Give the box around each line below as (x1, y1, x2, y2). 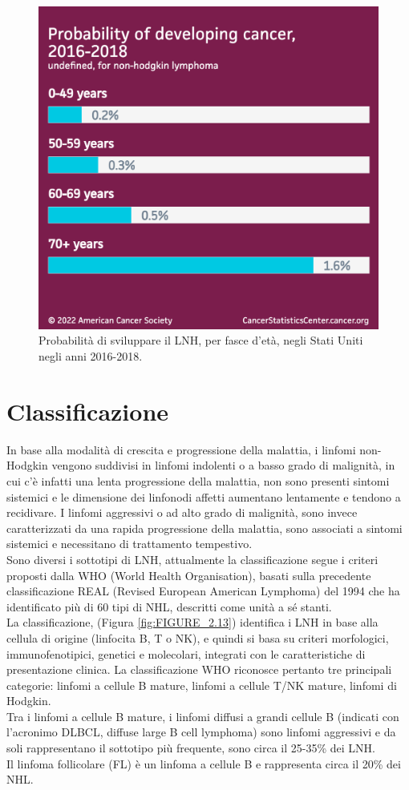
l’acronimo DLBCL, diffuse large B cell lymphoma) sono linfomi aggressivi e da (6, 723, 396, 740)
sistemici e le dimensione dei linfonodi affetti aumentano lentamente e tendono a (6, 488, 401, 505)
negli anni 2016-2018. (38, 348, 143, 365)
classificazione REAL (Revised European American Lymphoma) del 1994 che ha (6, 582, 400, 599)
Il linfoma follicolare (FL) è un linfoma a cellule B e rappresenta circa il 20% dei (6, 755, 401, 772)
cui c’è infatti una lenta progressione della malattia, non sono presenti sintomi (6, 472, 390, 489)
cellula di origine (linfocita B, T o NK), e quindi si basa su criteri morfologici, (6, 629, 389, 646)
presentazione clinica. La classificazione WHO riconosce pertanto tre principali (6, 661, 392, 678)
